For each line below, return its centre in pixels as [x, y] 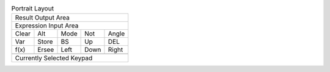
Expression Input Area [47, 26]
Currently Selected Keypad [54, 58]
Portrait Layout [33, 9]
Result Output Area [42, 18]
